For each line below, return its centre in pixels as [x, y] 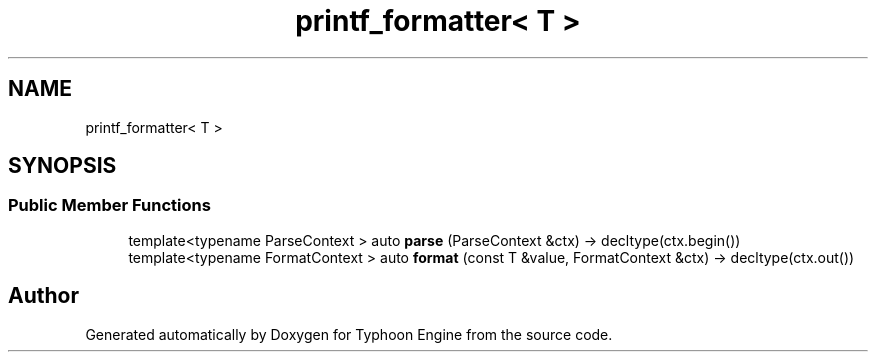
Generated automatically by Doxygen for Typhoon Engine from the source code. [349, 334]
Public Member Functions [109, 205]
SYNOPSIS [62, 166]
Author [43, 296]
